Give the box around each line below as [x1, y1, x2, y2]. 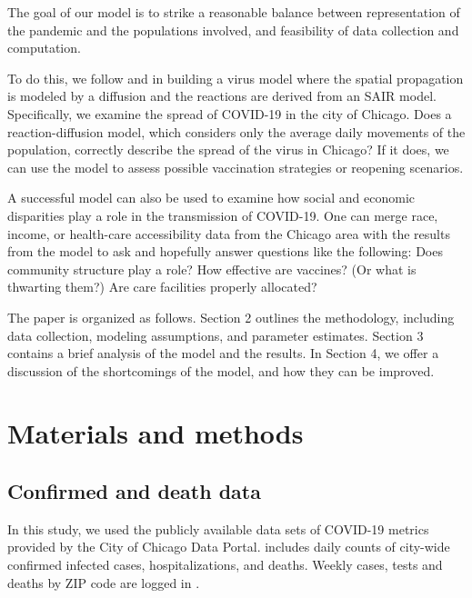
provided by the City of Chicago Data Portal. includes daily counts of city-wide [7, 537, 450, 556]
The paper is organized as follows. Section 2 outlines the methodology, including [7, 307, 455, 326]
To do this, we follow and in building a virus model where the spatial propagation [7, 68, 464, 87]
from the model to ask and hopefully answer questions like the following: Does [7, 242, 443, 261]
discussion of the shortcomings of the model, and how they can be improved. [7, 361, 435, 380]
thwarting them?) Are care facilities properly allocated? [7, 277, 317, 296]
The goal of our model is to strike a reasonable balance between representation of [7, 3, 460, 21]
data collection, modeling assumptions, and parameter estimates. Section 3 [7, 325, 424, 344]
